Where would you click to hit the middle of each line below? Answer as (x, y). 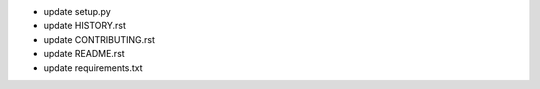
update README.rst (84, 54)
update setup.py (77, 11)
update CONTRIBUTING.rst (99, 39)
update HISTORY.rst (85, 26)
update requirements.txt (93, 67)
